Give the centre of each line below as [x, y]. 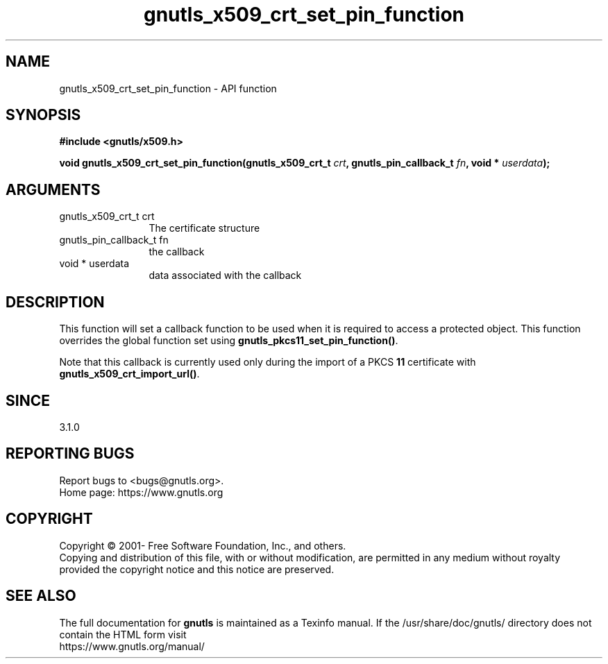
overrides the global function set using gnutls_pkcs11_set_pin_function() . [229, 341]
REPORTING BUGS [70, 454]
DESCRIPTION [55, 302]
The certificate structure [204, 228]
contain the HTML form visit [123, 634]
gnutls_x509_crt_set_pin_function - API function [168, 88]
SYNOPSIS [43, 115]
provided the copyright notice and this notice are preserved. [197, 569]
